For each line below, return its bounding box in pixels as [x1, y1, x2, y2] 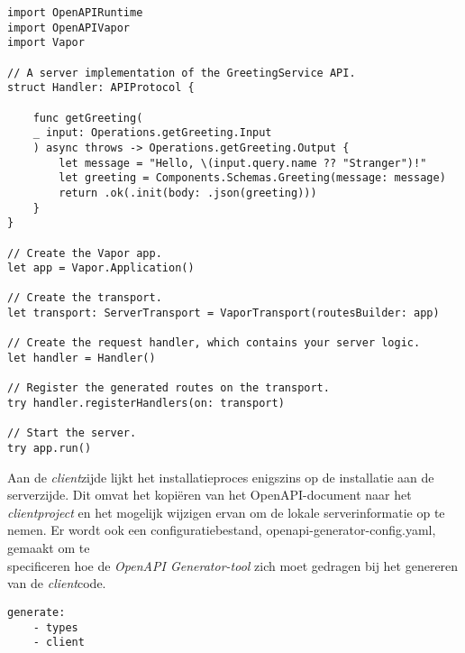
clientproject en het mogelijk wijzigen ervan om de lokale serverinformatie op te [7, 502, 445, 521]
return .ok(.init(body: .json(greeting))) [59, 186, 317, 199]
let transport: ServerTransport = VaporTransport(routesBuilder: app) [7, 307, 440, 320]
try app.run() [7, 442, 92, 455]
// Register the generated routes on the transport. [7, 382, 330, 395]
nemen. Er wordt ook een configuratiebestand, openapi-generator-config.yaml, [7, 520, 436, 539]
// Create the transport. [7, 291, 162, 305]
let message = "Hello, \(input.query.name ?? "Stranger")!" [59, 156, 427, 170]
